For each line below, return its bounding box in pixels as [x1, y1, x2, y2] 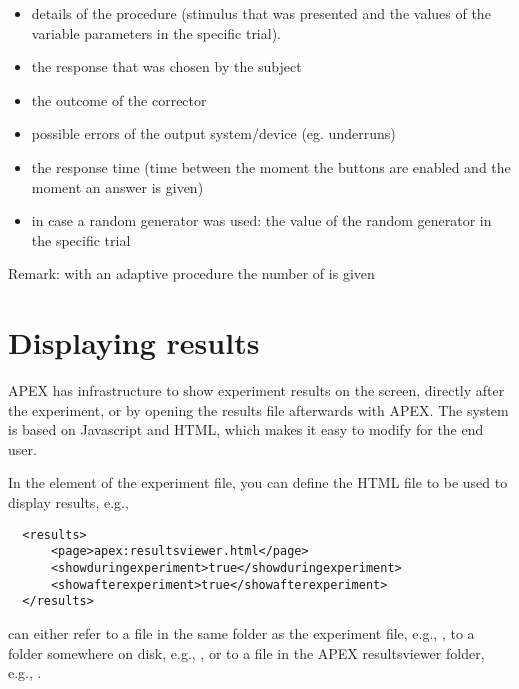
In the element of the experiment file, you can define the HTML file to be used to [8, 472, 508, 493]
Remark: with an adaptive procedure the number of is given [8, 263, 375, 284]
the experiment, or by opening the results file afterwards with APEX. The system [8, 399, 509, 420]
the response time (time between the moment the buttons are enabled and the [31, 156, 511, 177]
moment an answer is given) [31, 176, 204, 197]
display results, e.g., [8, 492, 129, 513]
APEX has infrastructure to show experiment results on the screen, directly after [8, 380, 505, 401]
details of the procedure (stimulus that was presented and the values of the [31, 3, 491, 23]
